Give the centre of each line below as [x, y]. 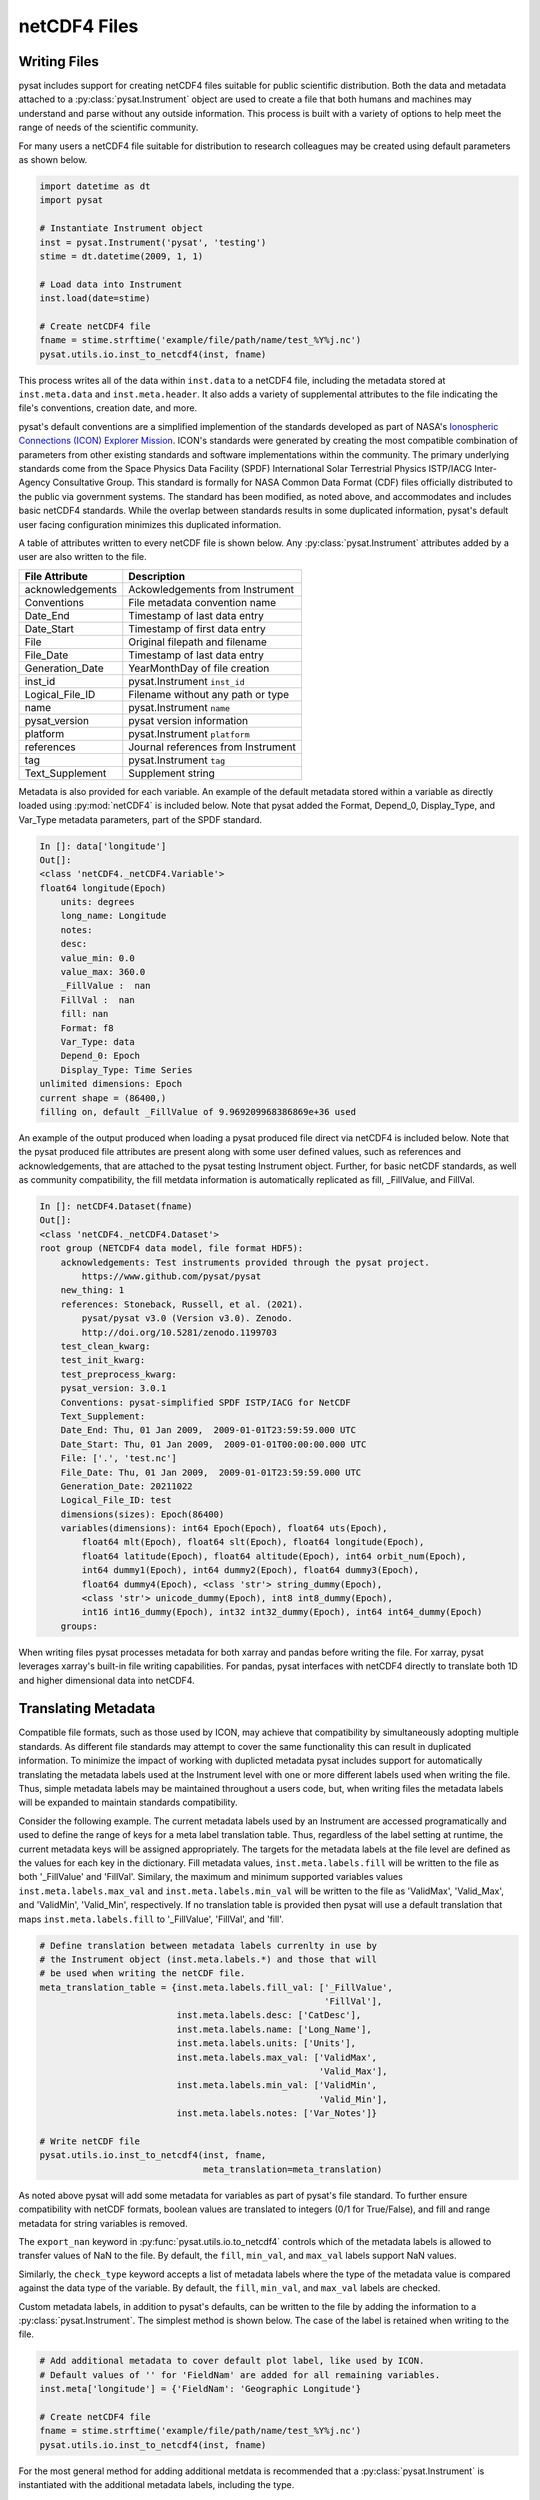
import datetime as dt [95, 186]
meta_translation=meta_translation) [292, 2169]
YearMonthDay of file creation [199, 668]
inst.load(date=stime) [95, 298]
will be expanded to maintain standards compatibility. [128, 1802]
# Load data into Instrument [111, 284]
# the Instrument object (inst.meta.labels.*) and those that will [208, 1959]
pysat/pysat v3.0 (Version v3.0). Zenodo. [187, 1318]
